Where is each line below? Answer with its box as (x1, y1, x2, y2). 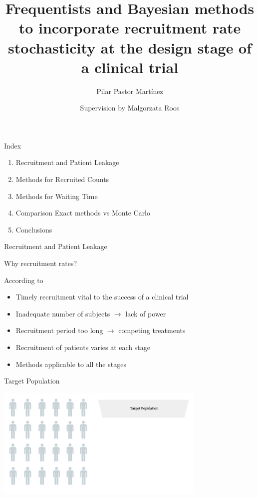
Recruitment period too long (15, 325, 103, 335)
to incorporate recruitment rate (18, 17, 241, 38)
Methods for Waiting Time (15, 190, 98, 201)
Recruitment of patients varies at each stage (15, 342, 150, 352)
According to (4, 274, 43, 285)
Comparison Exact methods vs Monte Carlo (15, 207, 151, 218)
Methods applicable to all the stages (15, 358, 126, 369)
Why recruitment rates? (4, 258, 77, 268)
